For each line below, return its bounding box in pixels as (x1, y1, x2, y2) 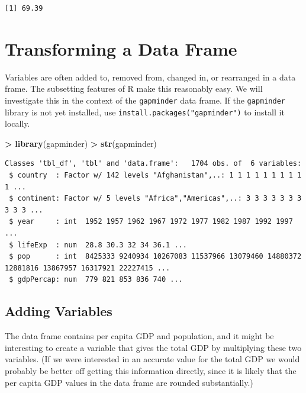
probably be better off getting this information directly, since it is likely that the (5, 364, 297, 376)
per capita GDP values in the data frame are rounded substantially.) (5, 376, 253, 388)
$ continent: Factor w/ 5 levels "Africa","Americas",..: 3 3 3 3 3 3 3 (9, 194, 302, 203)
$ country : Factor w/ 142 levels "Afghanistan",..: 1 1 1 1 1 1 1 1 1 (9, 171, 302, 179)
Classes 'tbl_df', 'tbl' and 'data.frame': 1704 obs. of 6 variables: (5, 159, 302, 168)
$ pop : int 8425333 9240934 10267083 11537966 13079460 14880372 (9, 252, 302, 261)
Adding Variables (5, 302, 112, 320)
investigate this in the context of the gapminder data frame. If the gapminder (5, 94, 285, 106)
